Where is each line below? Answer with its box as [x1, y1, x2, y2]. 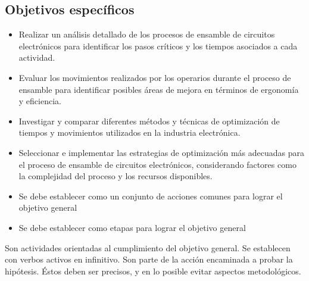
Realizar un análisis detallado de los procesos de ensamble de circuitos [18, 28, 275, 40]
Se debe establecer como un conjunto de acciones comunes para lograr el [18, 189, 283, 202]
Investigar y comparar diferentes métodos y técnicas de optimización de [18, 114, 280, 127]
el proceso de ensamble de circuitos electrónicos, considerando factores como [18, 158, 296, 170]
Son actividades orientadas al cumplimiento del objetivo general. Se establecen [5, 241, 291, 254]
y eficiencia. [18, 95, 61, 107]
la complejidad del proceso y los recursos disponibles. [18, 170, 213, 182]
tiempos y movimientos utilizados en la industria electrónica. [18, 126, 241, 139]
